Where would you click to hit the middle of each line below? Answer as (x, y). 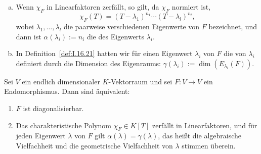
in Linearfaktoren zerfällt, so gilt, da (103, 7)
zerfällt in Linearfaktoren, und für (205, 125)
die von (235, 53)
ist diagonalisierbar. (53, 108)
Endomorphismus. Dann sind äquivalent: (67, 91)
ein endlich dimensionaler (61, 81)
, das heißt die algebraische (200, 136)
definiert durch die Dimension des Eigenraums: (88, 63)
